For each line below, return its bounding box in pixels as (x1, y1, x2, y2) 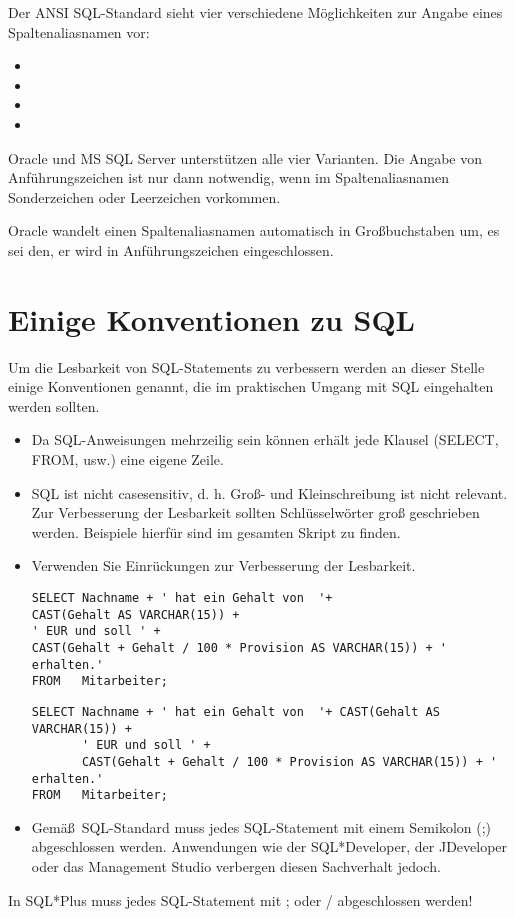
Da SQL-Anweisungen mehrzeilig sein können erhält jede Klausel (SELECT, (31, 429, 499, 450)
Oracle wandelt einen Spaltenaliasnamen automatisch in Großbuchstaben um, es (8, 220, 500, 241)
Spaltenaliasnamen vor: (8, 21, 150, 42)
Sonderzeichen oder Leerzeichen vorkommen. (8, 186, 281, 207)
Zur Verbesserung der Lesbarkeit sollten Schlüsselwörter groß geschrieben (31, 502, 480, 523)
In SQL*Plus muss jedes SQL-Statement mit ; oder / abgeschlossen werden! (8, 889, 473, 910)
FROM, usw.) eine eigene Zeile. (31, 449, 224, 470)
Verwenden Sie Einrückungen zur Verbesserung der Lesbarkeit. (31, 555, 416, 576)
